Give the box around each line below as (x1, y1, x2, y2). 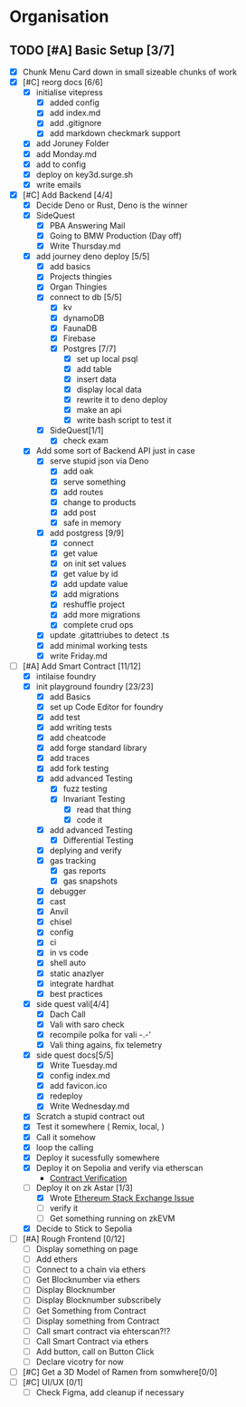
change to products (62, 496, 137, 507)
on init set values (62, 558, 127, 569)
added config (49, 97, 99, 108)
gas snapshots (62, 875, 118, 886)
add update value (62, 579, 128, 590)
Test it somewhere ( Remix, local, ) (35, 1121, 166, 1132)
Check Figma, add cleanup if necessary (35, 1387, 184, 1398)
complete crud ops (62, 620, 134, 630)
